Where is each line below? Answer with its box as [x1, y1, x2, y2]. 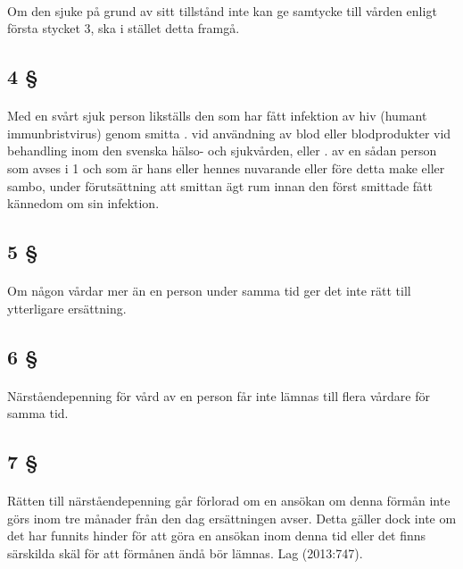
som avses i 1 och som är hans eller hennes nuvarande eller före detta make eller [7, 158, 445, 177]
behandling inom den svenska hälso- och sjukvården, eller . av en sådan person [7, 141, 437, 160]
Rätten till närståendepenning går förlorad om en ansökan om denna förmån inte [7, 491, 451, 510]
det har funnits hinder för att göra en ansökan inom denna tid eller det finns [7, 526, 426, 545]
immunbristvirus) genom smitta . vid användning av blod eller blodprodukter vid [7, 123, 451, 142]
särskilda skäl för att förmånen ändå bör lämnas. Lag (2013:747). [7, 544, 363, 562]
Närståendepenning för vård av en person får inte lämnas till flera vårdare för [7, 386, 430, 405]
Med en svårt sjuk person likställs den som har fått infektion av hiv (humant [7, 106, 427, 125]
